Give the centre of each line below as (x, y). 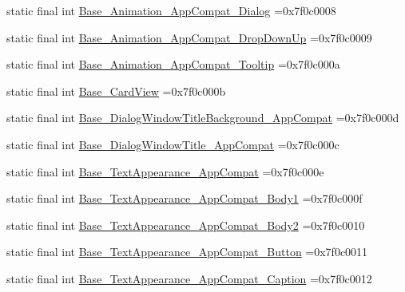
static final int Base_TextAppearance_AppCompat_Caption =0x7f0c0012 (189, 278)
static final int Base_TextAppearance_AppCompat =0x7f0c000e (165, 171)
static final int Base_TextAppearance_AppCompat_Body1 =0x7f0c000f (185, 198)
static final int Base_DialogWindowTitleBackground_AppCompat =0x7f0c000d (203, 118)
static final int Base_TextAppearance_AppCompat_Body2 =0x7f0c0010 (186, 225)
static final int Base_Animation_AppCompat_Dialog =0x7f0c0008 (171, 10)
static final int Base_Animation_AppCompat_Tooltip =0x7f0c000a (173, 64)
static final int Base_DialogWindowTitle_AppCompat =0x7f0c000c (173, 144)
